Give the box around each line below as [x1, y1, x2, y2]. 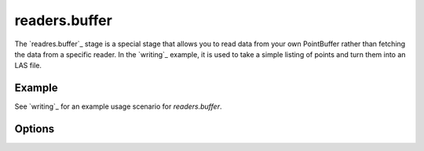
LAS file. [14, 61, 42, 70]
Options [14, 122, 55, 136]
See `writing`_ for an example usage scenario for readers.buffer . [14, 102, 222, 111]
